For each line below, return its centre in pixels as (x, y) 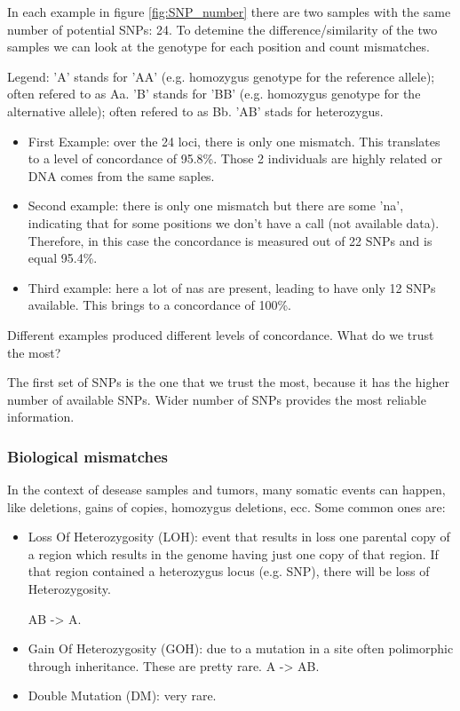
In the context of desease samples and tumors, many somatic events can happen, (226, 490)
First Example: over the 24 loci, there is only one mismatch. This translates (234, 141)
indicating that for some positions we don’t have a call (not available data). (234, 222)
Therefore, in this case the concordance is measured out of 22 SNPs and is (230, 240)
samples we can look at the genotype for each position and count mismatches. (218, 47)
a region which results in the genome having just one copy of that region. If (233, 553)
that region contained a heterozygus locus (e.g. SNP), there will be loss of (229, 571)
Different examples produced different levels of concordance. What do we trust (221, 334)
